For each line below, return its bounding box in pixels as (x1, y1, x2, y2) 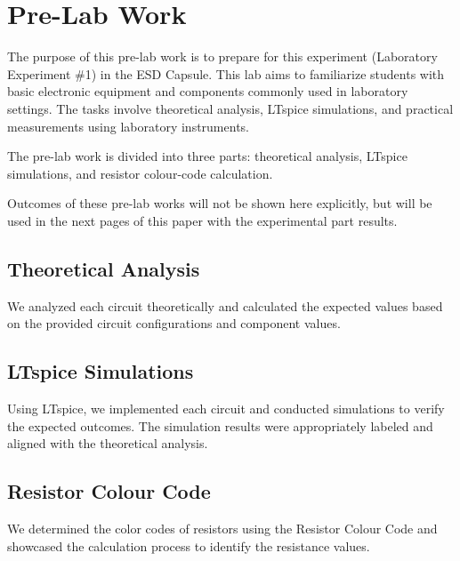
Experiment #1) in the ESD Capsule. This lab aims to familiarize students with (7, 64, 445, 83)
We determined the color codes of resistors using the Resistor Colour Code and (7, 519, 438, 538)
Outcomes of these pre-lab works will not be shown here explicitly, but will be (7, 194, 432, 212)
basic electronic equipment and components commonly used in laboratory (7, 82, 408, 100)
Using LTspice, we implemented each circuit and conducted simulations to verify (7, 399, 445, 418)
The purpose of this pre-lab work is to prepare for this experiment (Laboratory (7, 47, 438, 66)
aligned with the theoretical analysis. (7, 434, 208, 453)
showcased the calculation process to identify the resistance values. (7, 536, 370, 555)
